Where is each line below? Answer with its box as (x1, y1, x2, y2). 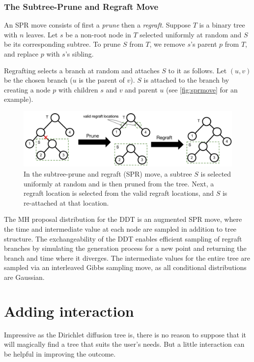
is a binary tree (199, 20, 245, 30)
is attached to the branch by (143, 75, 229, 85)
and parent (125, 84, 158, 94)
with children (58, 84, 98, 94)
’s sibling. (65, 49, 94, 59)
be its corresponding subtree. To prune (4, 39, 121, 49)
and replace (4, 49, 39, 59)
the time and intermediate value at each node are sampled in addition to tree (4, 223, 237, 234)
